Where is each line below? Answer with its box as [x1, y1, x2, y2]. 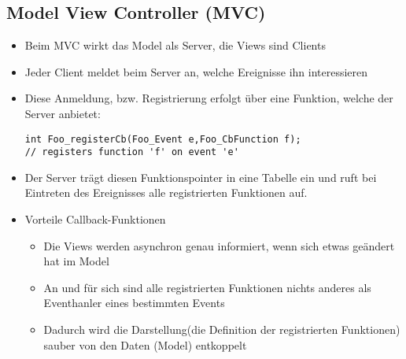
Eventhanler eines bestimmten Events [43, 294, 225, 311]
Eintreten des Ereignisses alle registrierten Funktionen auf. [24, 184, 308, 201]
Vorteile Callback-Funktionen [24, 211, 166, 228]
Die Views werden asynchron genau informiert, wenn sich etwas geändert [43, 237, 395, 254]
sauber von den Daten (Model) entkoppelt [43, 336, 247, 353]
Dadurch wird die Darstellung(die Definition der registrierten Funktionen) [43, 321, 400, 338]
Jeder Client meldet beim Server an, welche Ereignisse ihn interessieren [24, 63, 368, 80]
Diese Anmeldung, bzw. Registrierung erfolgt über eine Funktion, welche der [24, 90, 393, 106]
